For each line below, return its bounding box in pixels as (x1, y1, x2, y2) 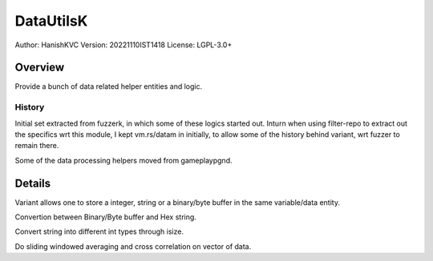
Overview (14, 61, 65, 74)
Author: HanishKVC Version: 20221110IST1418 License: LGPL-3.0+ (14, 40, 233, 50)
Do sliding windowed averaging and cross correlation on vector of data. (14, 241, 252, 251)
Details (14, 176, 51, 190)
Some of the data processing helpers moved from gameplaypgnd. (14, 155, 233, 165)
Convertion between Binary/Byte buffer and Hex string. (14, 212, 196, 222)
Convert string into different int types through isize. (14, 227, 184, 236)
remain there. (14, 141, 59, 151)
